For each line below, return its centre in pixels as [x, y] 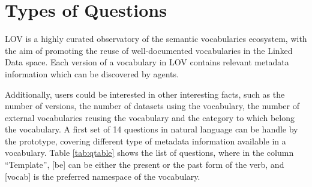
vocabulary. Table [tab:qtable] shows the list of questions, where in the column [149, 153]
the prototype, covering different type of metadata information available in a [145, 141]
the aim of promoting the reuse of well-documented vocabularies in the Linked [149, 50]
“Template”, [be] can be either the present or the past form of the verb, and [145, 165]
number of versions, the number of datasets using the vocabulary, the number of [152, 106]
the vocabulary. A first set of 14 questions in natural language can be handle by [151, 129]
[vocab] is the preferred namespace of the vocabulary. [103, 176]
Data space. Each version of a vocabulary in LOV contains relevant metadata [147, 62]
